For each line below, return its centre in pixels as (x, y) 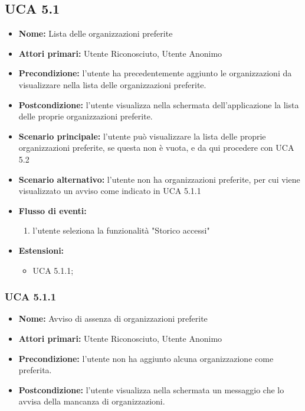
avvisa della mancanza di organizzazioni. (92, 401)
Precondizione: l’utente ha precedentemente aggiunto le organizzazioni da (155, 73)
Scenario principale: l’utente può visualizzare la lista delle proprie (142, 136)
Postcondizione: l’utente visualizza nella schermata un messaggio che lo (151, 389)
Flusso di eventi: (53, 210)
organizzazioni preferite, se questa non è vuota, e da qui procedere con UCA (156, 148)
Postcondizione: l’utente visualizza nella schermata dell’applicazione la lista (159, 104)
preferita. (35, 370)
